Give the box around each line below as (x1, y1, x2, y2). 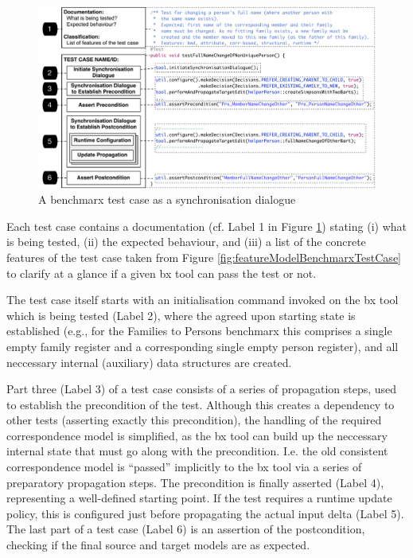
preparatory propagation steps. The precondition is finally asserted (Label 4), (6, 474, 384, 490)
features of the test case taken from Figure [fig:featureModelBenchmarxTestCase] (6, 248, 401, 265)
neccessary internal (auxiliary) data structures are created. (6, 353, 292, 370)
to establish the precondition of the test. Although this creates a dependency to (6, 396, 395, 412)
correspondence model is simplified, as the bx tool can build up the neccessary (6, 427, 388, 443)
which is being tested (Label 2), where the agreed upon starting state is (6, 306, 356, 323)
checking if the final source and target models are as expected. (6, 537, 310, 553)
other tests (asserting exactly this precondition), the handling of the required (6, 412, 382, 428)
